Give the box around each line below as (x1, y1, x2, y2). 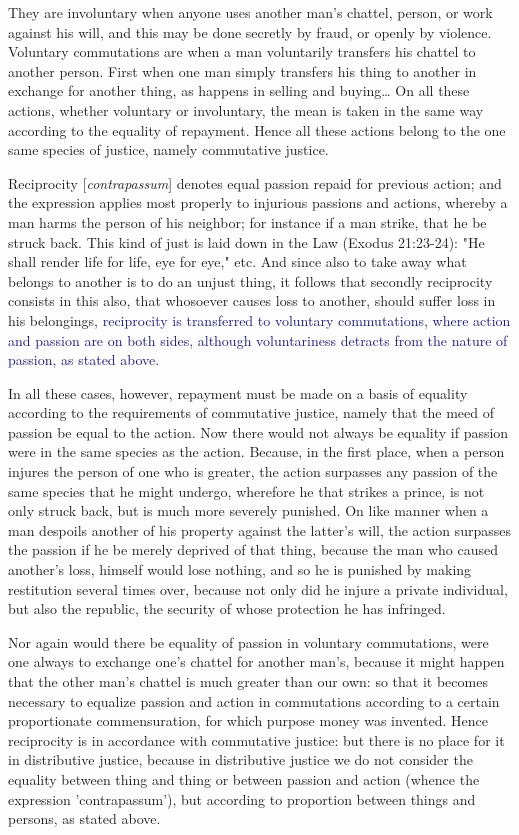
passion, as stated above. (8, 349, 160, 370)
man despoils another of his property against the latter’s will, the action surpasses (8, 519, 511, 540)
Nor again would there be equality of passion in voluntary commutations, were (8, 631, 489, 652)
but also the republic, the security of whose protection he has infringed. (8, 598, 446, 619)
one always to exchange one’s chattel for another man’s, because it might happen (8, 651, 505, 672)
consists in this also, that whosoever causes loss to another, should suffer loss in (8, 290, 496, 311)
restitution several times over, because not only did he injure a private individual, (8, 578, 508, 599)
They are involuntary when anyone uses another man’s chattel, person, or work (8, 2, 493, 22)
